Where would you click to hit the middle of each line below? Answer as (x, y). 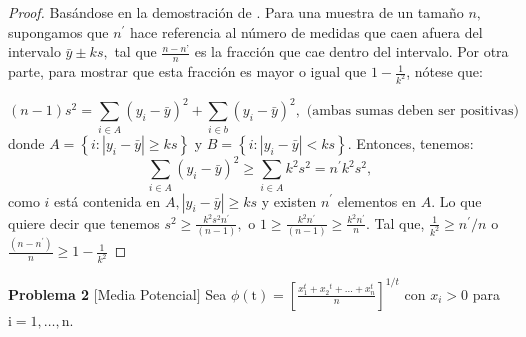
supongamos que (58, 31)
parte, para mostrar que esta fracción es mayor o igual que (187, 71)
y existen (289, 200)
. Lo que (456, 200)
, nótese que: (444, 71)
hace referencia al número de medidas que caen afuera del (306, 31)
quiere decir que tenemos (84, 222)
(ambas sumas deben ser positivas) (413, 111)
